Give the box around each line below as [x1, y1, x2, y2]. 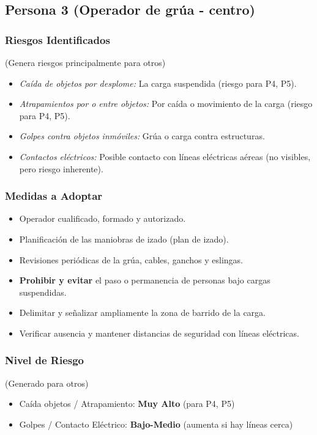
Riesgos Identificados [5, 32, 110, 47]
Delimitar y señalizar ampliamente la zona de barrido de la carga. [19, 306, 266, 319]
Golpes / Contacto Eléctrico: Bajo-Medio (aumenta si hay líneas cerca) [19, 417, 293, 430]
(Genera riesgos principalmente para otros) [5, 56, 166, 68]
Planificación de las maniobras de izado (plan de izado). [19, 232, 229, 245]
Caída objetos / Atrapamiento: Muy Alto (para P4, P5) [19, 397, 235, 410]
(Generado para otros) [5, 376, 89, 389]
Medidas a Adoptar [5, 188, 103, 203]
